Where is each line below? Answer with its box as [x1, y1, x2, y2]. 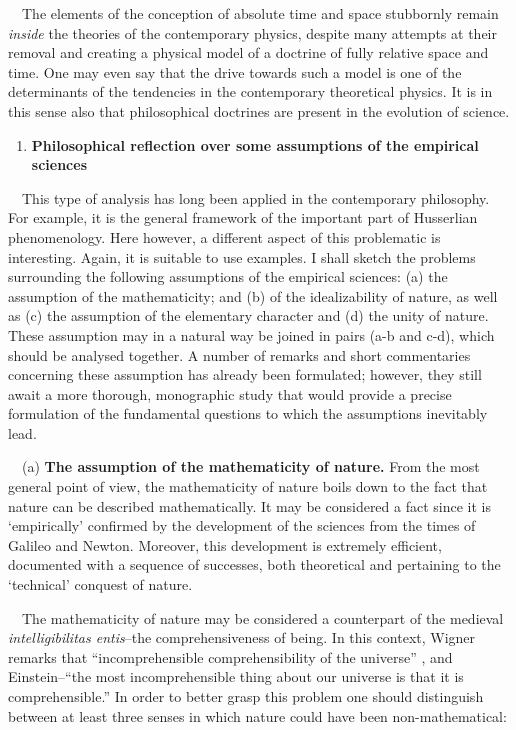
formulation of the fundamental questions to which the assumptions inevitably [8, 403, 488, 424]
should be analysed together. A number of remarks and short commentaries [8, 344, 471, 365]
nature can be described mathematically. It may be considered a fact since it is [8, 495, 491, 516]
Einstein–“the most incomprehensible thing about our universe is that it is [8, 666, 464, 687]
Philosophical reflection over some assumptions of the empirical [31, 134, 479, 155]
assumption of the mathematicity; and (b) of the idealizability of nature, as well [8, 285, 498, 306]
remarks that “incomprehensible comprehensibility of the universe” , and [8, 646, 453, 667]
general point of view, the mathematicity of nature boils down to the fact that [8, 476, 488, 497]
